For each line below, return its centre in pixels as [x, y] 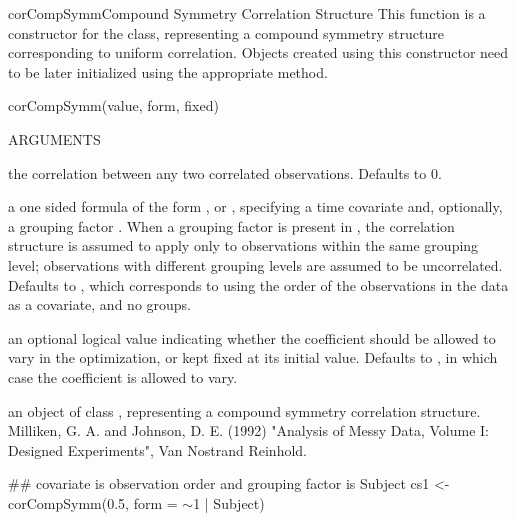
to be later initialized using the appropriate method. [168, 71]
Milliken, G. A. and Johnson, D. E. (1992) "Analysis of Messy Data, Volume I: [248, 430]
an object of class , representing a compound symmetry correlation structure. [244, 410]
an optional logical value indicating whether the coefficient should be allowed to [252, 337]
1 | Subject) [229, 502]
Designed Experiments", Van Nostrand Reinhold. [157, 449]
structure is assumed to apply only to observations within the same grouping [243, 245]
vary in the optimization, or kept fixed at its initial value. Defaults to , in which [253, 357]
